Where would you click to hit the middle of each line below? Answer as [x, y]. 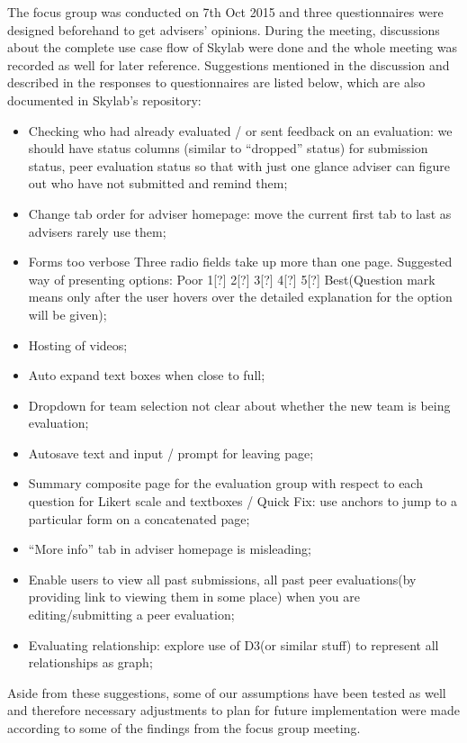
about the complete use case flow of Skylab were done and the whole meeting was [232, 47]
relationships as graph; [90, 662]
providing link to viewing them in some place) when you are [194, 597]
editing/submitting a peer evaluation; [131, 615]
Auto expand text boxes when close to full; [147, 375]
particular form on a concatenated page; [139, 518]
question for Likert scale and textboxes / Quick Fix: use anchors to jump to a [242, 501]
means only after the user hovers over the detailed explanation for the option [240, 297]
